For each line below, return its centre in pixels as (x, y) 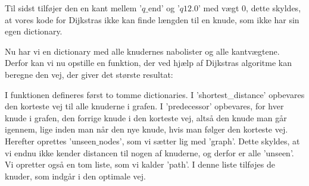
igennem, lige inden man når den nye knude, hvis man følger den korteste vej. (146, 129)
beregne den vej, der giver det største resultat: (89, 74)
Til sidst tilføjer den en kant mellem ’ (74, 8)
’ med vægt (219, 8)
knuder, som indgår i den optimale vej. (76, 176)
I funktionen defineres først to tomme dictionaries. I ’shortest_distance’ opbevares (155, 94)
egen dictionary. (34, 31)
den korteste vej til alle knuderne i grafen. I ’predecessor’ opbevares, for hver (144, 106)
